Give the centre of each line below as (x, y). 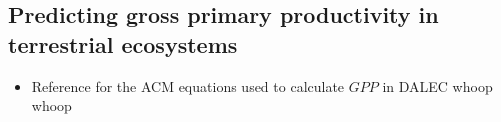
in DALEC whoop (437, 85)
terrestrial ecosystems (123, 43)
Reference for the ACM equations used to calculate (188, 85)
